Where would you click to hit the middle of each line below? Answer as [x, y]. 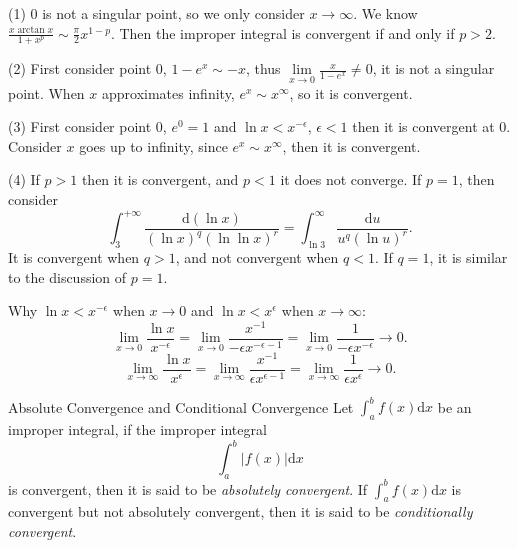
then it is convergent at [423, 126]
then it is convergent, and [160, 179]
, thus [263, 68]
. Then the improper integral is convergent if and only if [282, 32]
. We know [385, 13]
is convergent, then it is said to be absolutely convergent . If [188, 488]
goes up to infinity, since [153, 145]
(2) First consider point [80, 68]
